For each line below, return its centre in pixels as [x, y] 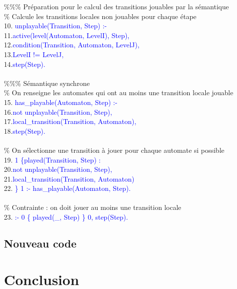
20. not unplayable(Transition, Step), [58, 169]
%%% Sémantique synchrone [47, 83]
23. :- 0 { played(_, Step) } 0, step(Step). [66, 217]
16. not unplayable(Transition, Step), [58, 112]
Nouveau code [40, 243]
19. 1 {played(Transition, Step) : [52, 159]
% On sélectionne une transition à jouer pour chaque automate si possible [114, 150]
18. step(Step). [25, 131]
